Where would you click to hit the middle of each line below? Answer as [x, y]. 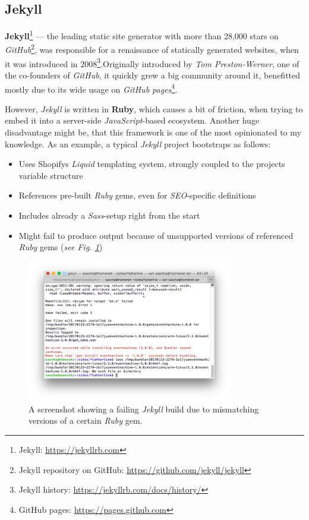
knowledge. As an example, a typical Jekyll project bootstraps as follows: [138, 144]
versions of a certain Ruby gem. [86, 420]
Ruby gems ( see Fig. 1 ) [61, 247]
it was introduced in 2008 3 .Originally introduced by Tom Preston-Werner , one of [152, 62]
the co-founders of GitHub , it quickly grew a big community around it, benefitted [153, 75]
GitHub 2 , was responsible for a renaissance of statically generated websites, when [152, 49]
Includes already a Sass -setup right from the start [109, 215]
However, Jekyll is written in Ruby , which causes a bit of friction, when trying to [154, 108]
